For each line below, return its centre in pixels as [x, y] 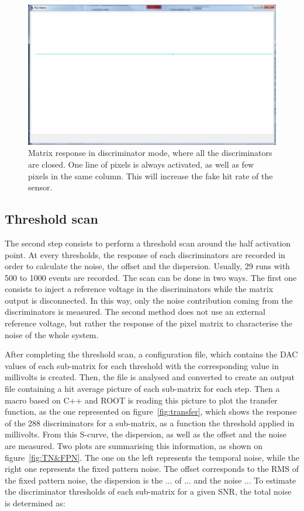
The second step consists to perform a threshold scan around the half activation [148, 243]
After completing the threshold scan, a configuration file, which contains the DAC [151, 354]
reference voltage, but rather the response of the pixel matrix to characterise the [149, 323]
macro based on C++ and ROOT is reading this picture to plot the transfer [141, 400]
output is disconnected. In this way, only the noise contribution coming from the [149, 300]
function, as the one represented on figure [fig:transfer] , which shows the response [151, 411]
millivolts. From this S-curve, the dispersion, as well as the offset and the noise [146, 434]
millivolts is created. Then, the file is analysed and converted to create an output [150, 377]
